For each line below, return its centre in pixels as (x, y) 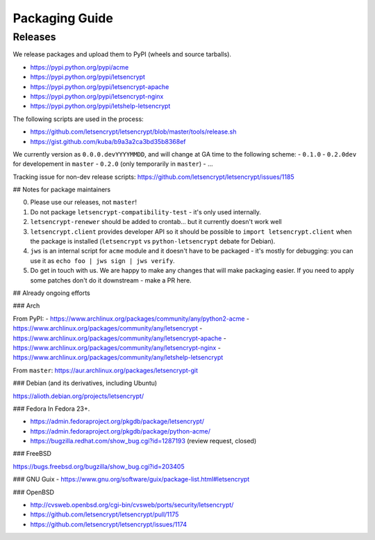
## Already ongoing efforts (51, 293)
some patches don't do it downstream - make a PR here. (111, 280)
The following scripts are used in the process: (78, 119)
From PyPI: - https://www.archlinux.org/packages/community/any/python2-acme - (131, 318)
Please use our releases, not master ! (84, 202)
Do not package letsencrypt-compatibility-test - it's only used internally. (146, 212)
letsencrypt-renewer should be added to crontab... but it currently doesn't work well (156, 222)
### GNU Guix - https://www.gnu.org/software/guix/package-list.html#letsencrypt (131, 479)
